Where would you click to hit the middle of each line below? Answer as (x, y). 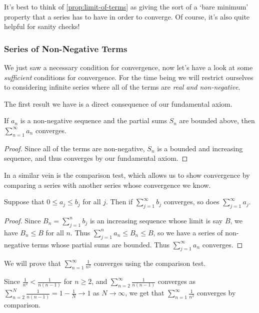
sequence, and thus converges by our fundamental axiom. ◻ (96, 158)
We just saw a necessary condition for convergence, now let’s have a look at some (128, 67)
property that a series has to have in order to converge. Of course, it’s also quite (127, 16)
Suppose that (24, 202)
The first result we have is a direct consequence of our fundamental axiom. (118, 103)
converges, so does (191, 202)
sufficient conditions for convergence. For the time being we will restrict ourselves (129, 77)
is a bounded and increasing (200, 148)
